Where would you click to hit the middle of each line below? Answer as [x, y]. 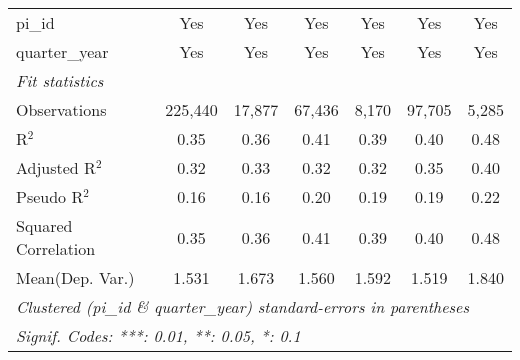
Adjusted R [56, 167]
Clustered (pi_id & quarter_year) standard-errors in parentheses [243, 306]
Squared [44, 225]
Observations [61, 109]
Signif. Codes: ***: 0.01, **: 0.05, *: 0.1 [158, 335]
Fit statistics [60, 80]
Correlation [56, 248]
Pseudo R [50, 196]
